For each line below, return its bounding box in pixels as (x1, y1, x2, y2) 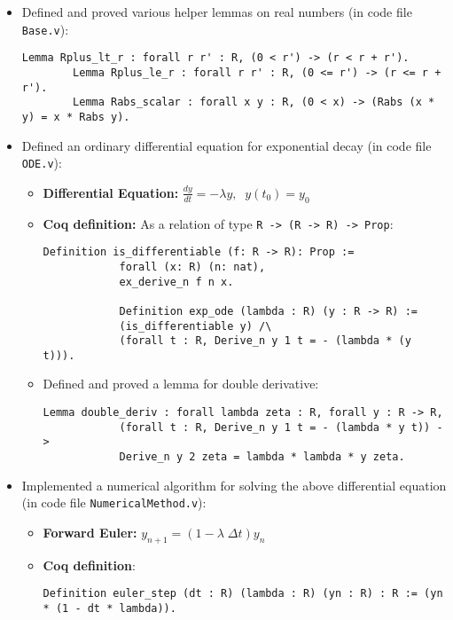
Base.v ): (21, 20, 69, 38)
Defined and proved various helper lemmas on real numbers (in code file (21, 3, 412, 20)
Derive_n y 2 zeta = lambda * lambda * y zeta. (119, 451, 405, 464)
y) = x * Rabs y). (21, 110, 130, 123)
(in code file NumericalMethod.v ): (21, 493, 207, 512)
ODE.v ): (21, 153, 62, 172)
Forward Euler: (43, 522, 137, 541)
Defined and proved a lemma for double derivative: (43, 374, 319, 393)
